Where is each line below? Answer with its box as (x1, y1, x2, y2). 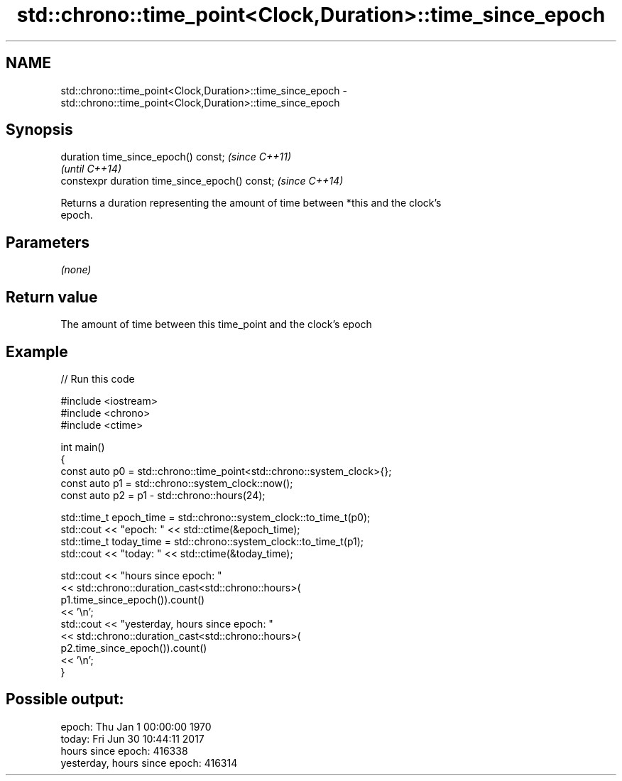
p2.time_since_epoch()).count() (60, 641, 207, 654)
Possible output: (6, 690, 124, 709)
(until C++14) (60, 163, 121, 175)
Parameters (6, 233, 89, 251)
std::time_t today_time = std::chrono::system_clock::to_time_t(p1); (60, 535, 364, 547)
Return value (6, 288, 98, 306)
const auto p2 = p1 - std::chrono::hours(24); (60, 488, 266, 501)
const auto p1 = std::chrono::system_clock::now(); (60, 476, 293, 489)
